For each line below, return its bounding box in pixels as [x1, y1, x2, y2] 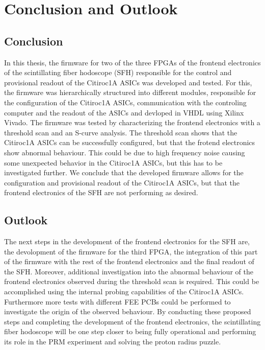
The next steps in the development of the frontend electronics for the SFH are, [4, 236, 250, 247]
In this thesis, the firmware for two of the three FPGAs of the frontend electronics [4, 57, 261, 67]
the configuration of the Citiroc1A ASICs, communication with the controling [4, 97, 247, 107]
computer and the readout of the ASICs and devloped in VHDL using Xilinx [4, 107, 244, 118]
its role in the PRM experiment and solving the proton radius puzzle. [4, 336, 221, 347]
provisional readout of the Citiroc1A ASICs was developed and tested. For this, [4, 77, 252, 87]
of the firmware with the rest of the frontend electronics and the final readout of [4, 256, 254, 267]
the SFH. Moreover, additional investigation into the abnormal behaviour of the [4, 266, 253, 276]
